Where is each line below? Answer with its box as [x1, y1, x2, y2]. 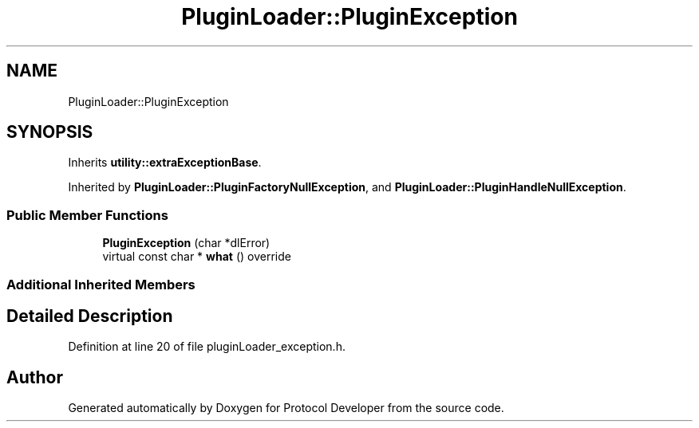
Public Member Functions [6, 206, 168, 223]
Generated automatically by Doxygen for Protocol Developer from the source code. [68, 401, 504, 415]
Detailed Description [6, 305, 173, 326]
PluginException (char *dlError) [102, 236, 271, 250]
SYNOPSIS [6, 122, 93, 143]
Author [6, 367, 63, 387]
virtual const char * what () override [102, 249, 291, 264]
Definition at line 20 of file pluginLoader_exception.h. [68, 340, 346, 354]
